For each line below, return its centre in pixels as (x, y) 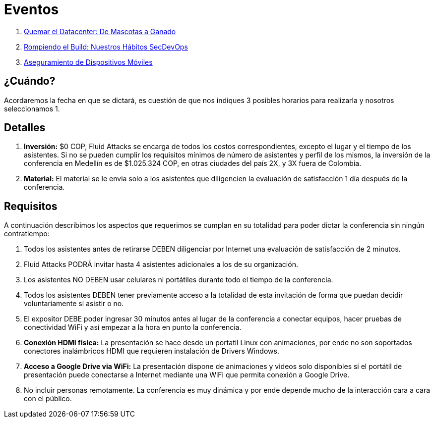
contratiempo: (27, 234)
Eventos (31, 9)
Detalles (25, 128)
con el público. (48, 399)
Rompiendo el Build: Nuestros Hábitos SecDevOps (106, 47)
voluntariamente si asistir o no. (74, 304)
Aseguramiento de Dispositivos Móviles (88, 62)
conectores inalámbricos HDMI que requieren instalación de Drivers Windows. (152, 351)
